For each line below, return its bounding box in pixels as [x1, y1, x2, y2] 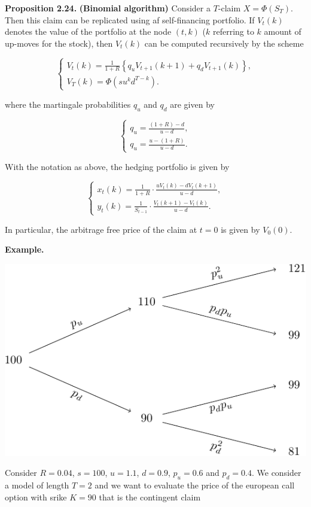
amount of [264, 25, 301, 38]
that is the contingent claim [99, 490, 201, 503]
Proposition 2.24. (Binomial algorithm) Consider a [5, 2, 211, 14]
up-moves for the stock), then [5, 37, 113, 49]
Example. [5, 243, 44, 256]
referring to [212, 25, 254, 38]
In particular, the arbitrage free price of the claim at [5, 223, 197, 235]
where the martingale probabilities [5, 98, 131, 110]
